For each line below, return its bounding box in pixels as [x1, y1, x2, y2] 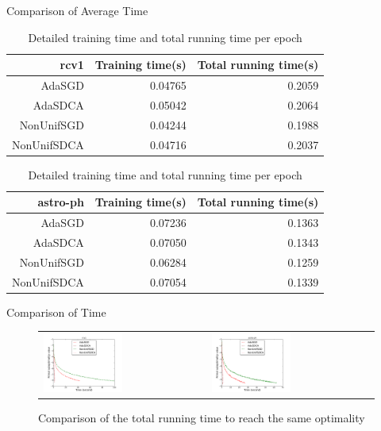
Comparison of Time [6, 303, 106, 320]
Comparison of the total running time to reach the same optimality [38, 410, 365, 426]
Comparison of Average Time [6, 2, 148, 18]
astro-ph [37, 194, 84, 210]
